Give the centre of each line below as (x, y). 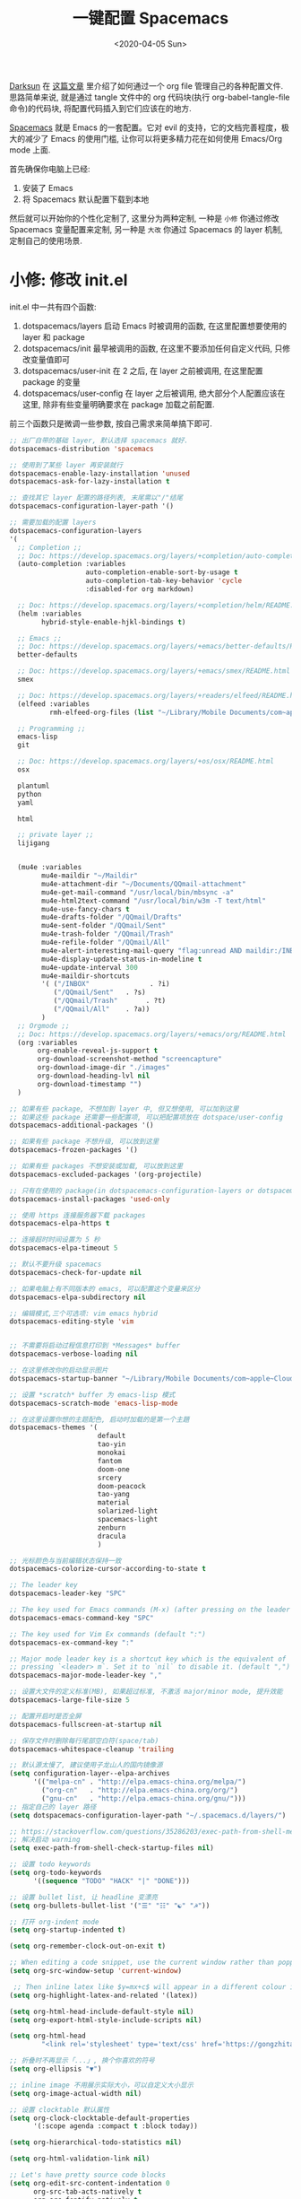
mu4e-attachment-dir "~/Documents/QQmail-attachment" (144, 884)
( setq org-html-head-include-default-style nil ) (102, 2011)
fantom (110, 1461)
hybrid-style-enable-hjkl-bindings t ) (114, 622)
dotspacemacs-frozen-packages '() (74, 1150)
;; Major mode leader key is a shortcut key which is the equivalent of (148, 1659)
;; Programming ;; (52, 729)
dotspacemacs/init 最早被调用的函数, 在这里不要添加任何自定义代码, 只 (152, 348)
